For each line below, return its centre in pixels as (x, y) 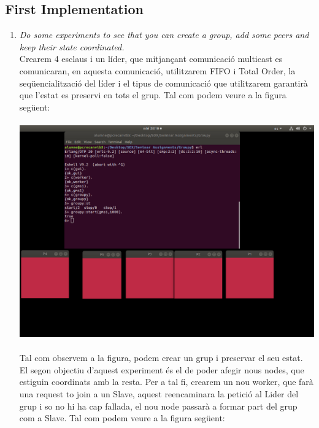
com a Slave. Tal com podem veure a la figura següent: (122, 418)
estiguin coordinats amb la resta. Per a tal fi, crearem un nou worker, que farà (166, 382)
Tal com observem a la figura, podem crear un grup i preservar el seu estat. (161, 358)
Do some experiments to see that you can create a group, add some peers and (164, 35)
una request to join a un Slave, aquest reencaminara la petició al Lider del (159, 394)
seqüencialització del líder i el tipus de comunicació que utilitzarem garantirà (163, 83)
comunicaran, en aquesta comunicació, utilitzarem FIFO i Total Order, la (157, 70)
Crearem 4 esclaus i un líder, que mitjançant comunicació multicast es (151, 59)
